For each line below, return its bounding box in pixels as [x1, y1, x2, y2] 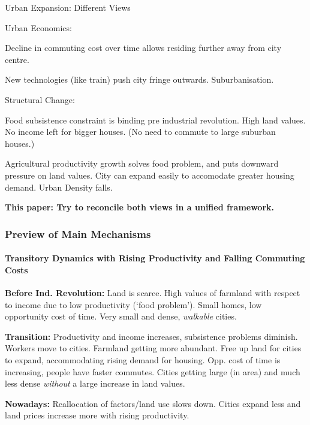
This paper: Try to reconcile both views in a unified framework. [5, 201, 275, 213]
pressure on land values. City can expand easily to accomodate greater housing [5, 168, 294, 181]
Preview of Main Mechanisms [5, 226, 151, 241]
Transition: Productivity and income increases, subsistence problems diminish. [5, 330, 298, 342]
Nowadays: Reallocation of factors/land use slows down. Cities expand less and [5, 397, 301, 409]
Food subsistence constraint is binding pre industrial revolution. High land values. [5, 113, 306, 126]
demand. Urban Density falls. [5, 180, 113, 193]
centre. [5, 53, 29, 65]
